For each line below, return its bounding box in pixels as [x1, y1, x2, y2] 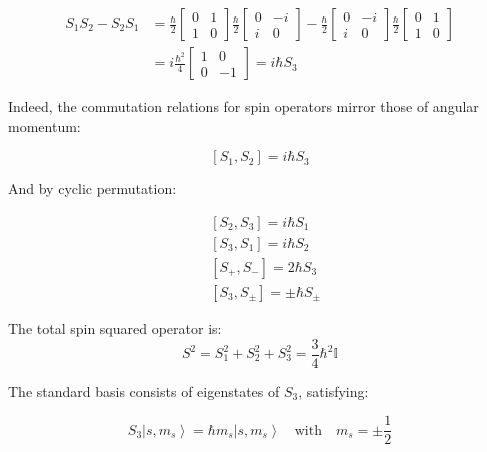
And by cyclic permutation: [8, 178, 177, 199]
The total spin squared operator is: [8, 317, 222, 338]
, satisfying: [298, 380, 369, 401]
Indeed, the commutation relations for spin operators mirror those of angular [8, 96, 479, 117]
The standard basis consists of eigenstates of [8, 380, 280, 401]
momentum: [8, 115, 81, 136]
